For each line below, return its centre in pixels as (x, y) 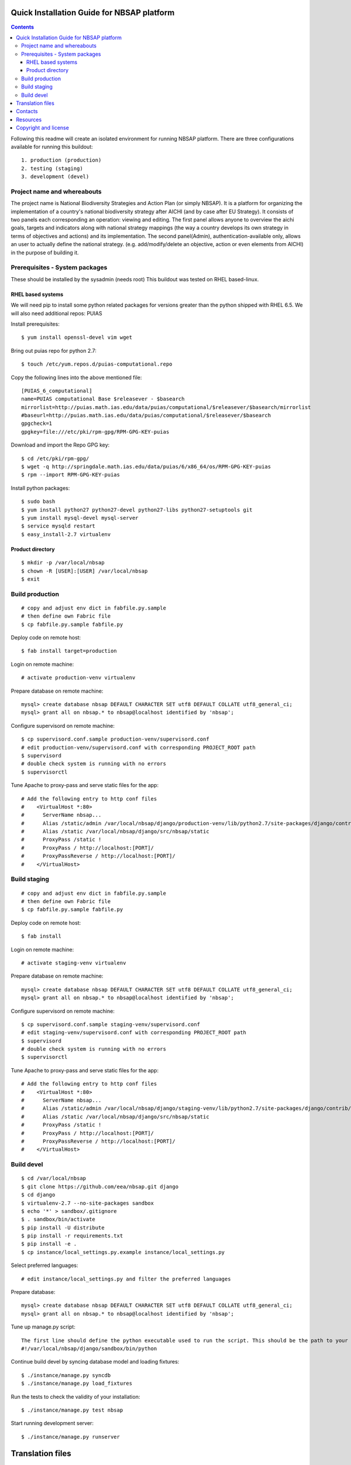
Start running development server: (52, 1423)
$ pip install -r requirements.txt (72, 1236)
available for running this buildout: (52, 146)
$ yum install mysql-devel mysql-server (80, 518)
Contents (23, 27)
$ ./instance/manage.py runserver (70, 1437)
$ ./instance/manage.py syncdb (66, 1375)
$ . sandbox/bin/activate (58, 1219)
